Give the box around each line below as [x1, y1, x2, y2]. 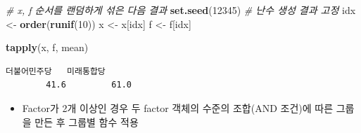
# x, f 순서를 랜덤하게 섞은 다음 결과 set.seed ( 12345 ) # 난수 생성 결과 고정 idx [6, 3, 356, 17]
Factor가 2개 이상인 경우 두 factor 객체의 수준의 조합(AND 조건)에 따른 [22, 100, 334, 115]
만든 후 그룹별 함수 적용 [34, 114, 139, 129]
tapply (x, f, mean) [6, 40, 89, 55]
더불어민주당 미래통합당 [6, 66, 106, 76]
